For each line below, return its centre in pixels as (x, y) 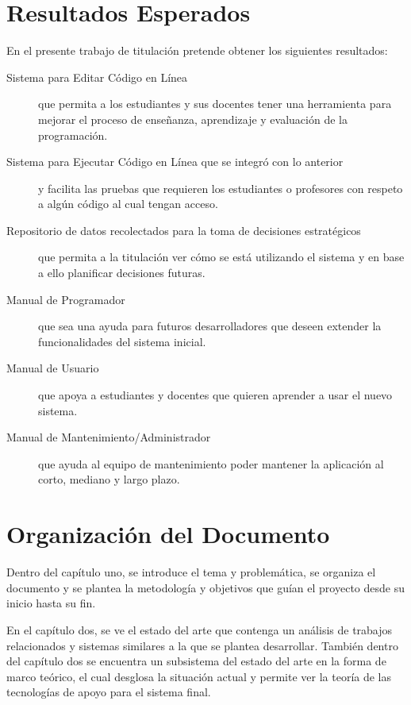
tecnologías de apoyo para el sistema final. (109, 692)
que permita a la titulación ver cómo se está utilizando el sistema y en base (221, 257)
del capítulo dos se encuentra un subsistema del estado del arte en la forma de (196, 661)
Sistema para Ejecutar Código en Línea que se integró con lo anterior (175, 162)
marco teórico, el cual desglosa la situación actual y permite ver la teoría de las (199, 676)
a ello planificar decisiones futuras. (122, 273)
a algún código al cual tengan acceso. (128, 204)
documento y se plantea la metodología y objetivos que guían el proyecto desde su (205, 587)
